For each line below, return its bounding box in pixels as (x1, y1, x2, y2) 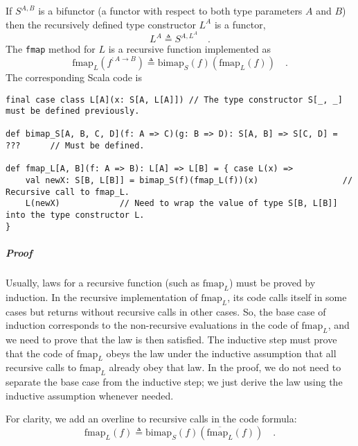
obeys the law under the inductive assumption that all (106, 345, 337, 360)
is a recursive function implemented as (108, 42, 271, 56)
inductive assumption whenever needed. (6, 388, 174, 402)
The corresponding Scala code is (6, 69, 143, 84)
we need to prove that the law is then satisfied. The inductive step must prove (6, 332, 337, 346)
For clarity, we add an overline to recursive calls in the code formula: (6, 411, 297, 426)
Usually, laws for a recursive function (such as (6, 275, 200, 289)
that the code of (6, 345, 73, 360)
